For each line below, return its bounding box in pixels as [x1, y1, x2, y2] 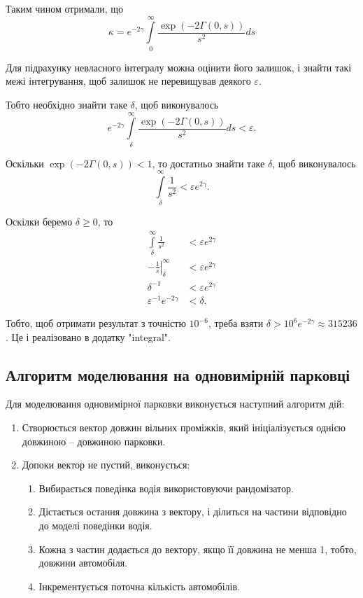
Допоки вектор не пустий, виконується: [22, 457, 190, 472]
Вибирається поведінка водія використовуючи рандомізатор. [38, 480, 294, 495]
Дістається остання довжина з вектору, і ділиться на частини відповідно [38, 504, 347, 519]
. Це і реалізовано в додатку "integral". [6, 329, 171, 344]
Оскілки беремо [6, 214, 73, 229]
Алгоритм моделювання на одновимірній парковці [6, 363, 350, 385]
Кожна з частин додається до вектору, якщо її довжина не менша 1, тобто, [38, 541, 357, 556]
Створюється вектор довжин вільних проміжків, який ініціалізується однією [22, 420, 346, 435]
